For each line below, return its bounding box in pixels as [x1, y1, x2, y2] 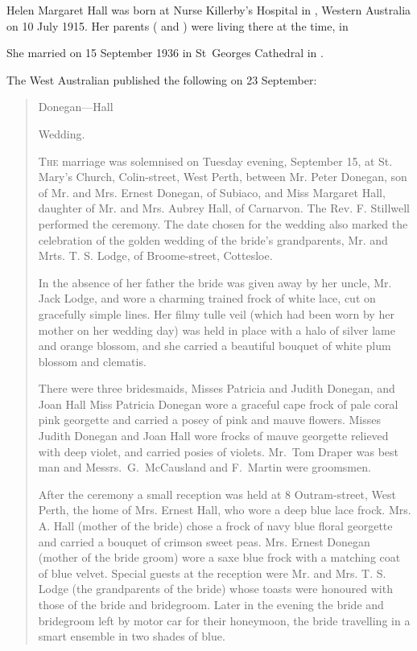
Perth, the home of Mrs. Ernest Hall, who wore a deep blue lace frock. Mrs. [38, 501, 411, 518]
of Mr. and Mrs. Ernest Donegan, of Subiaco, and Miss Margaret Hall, [38, 183, 386, 200]
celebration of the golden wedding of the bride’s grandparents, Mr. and [38, 231, 388, 248]
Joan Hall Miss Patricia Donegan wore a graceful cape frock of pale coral [38, 395, 398, 412]
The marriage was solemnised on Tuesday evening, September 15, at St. [38, 152, 393, 169]
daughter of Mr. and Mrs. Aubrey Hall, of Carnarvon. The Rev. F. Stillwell [38, 200, 410, 216]
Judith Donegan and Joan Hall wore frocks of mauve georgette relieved [38, 427, 389, 444]
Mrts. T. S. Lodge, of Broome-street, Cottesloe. [38, 247, 273, 264]
